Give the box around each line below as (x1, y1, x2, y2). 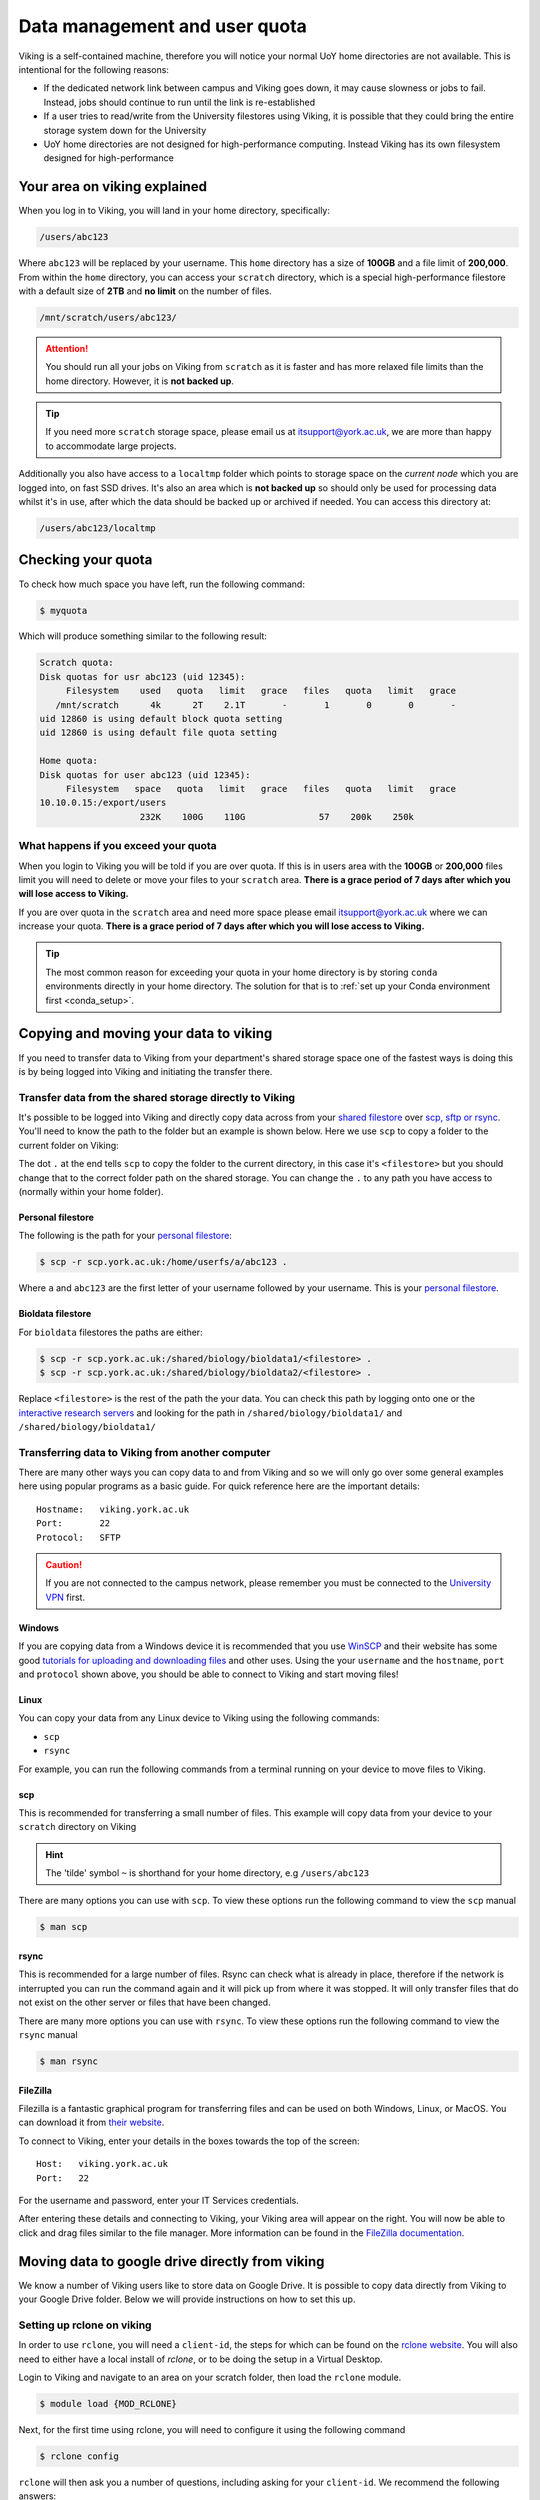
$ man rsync (39, 2055, 99, 2067)
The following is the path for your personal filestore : (18, 1230, 232, 1242)
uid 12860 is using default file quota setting (39, 727, 277, 739)
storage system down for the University (43, 124, 207, 136)
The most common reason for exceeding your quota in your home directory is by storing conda (45, 966, 438, 978)
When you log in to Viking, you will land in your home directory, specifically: (18, 205, 330, 217)
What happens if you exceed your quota (18, 839, 217, 853)
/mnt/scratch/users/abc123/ (39, 311, 177, 323)
